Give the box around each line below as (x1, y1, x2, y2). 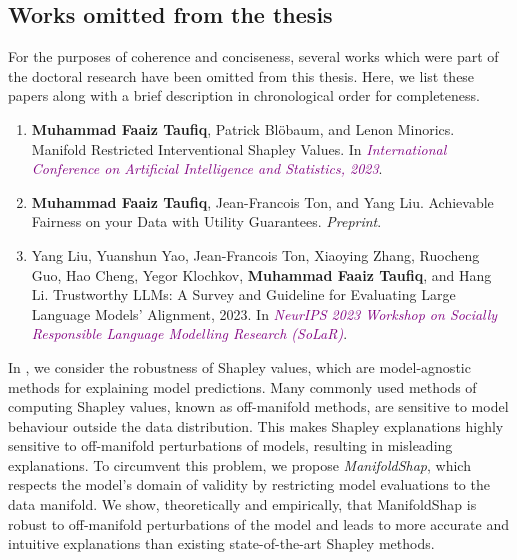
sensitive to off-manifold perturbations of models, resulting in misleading (8, 435, 453, 456)
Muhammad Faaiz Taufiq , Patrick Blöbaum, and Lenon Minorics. (31, 118, 455, 139)
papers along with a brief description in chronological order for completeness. (8, 85, 480, 106)
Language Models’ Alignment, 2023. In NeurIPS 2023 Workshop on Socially (31, 303, 498, 324)
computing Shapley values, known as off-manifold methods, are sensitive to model (8, 396, 509, 417)
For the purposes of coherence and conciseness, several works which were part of (8, 46, 499, 67)
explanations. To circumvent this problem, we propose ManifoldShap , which (8, 454, 471, 475)
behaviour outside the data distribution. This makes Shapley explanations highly (8, 415, 504, 436)
